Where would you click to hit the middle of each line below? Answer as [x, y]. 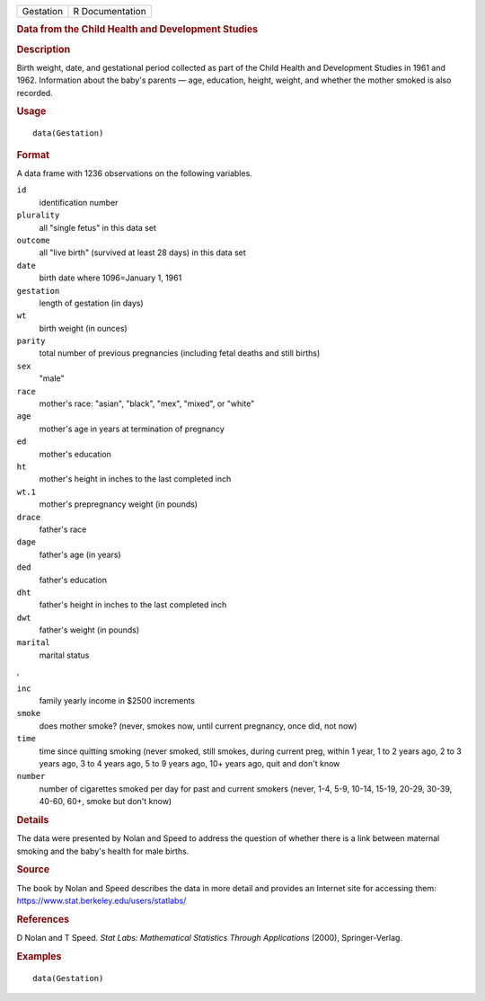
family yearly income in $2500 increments [117, 701]
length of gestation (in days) [91, 303]
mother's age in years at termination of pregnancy [132, 429]
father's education [73, 580]
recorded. [35, 93]
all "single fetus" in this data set [98, 227]
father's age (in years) [80, 554]
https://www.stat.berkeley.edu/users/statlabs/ [101, 901]
